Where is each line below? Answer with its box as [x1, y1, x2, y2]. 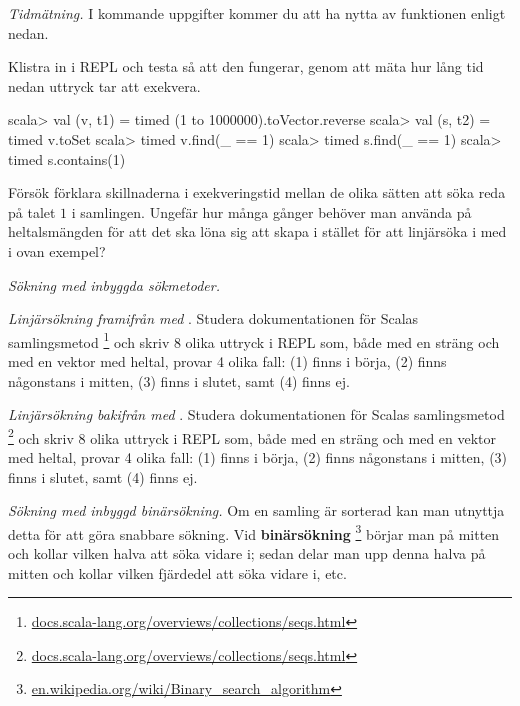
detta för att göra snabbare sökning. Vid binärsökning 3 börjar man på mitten [8, 520, 500, 544]
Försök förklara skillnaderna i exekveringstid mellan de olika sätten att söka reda [8, 182, 506, 203]
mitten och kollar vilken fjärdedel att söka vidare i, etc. [8, 562, 347, 583]
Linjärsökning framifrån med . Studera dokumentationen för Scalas [8, 308, 419, 329]
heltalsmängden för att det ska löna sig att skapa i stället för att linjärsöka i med [8, 221, 507, 242]
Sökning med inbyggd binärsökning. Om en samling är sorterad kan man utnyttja [8, 500, 505, 521]
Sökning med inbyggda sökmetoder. [8, 274, 221, 295]
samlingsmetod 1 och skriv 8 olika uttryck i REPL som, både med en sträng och [8, 328, 500, 352]
